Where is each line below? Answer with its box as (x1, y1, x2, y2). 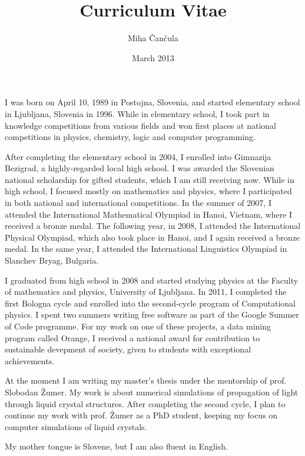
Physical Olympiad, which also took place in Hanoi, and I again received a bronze (5, 231, 300, 243)
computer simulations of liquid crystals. (5, 420, 147, 432)
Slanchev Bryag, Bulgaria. (5, 254, 99, 267)
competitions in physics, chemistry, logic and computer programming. (5, 131, 256, 143)
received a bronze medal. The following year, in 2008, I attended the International (5, 219, 301, 232)
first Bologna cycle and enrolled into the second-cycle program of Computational (5, 297, 296, 309)
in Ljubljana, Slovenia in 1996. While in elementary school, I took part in (5, 107, 270, 119)
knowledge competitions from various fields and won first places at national (5, 119, 276, 131)
